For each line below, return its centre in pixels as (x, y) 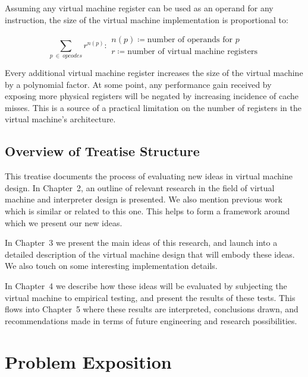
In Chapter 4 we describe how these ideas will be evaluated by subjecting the (146, 285)
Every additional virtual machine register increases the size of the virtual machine (154, 73)
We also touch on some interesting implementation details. (111, 266)
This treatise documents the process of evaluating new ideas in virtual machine (149, 176)
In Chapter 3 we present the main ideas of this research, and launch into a (141, 243)
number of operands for (190, 40)
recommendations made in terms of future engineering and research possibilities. (151, 320)
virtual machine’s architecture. (60, 119)
